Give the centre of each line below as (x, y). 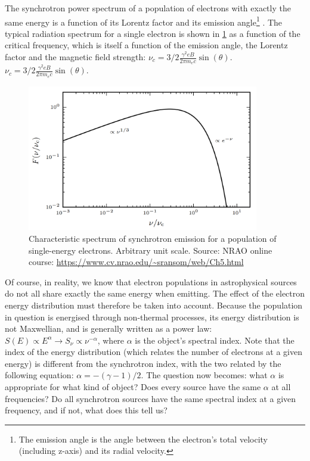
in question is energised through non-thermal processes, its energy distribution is (152, 317)
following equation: (39, 375)
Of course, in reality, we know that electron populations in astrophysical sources (151, 281)
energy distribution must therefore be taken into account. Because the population (154, 305)
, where (111, 340)
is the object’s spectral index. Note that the (215, 340)
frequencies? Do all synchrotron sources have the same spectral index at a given (151, 398)
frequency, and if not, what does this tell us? (86, 410)
